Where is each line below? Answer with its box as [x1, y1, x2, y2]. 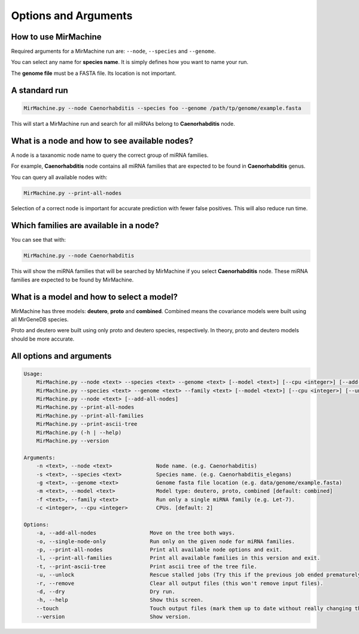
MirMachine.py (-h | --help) [36, 429, 122, 436]
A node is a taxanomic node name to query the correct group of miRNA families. [11, 151, 209, 159]
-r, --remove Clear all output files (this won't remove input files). [36, 580, 324, 587]
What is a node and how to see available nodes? [11, 135, 194, 146]
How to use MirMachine [11, 32, 102, 42]
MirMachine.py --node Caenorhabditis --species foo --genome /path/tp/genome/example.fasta [23, 105, 302, 111]
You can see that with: [11, 236, 66, 244]
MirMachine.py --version [36, 437, 109, 444]
